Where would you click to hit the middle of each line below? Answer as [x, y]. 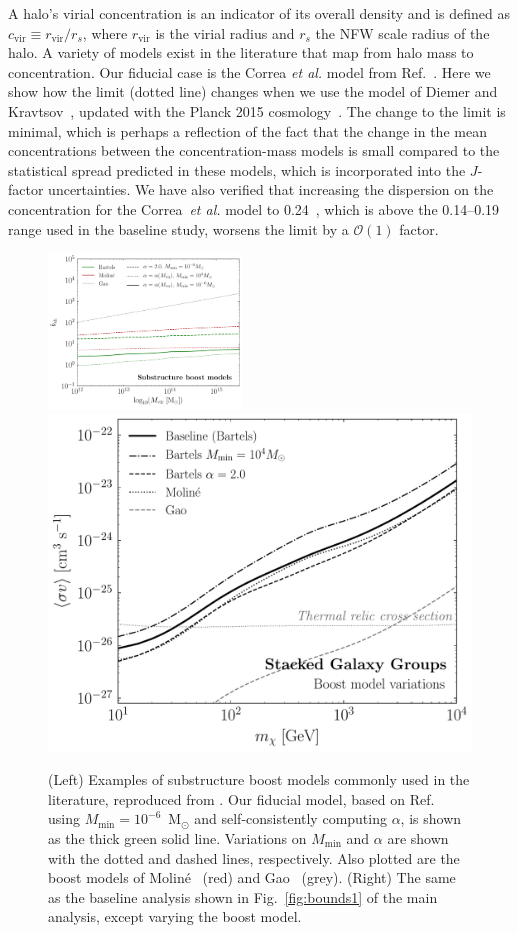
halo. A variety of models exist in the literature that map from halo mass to [241, 52]
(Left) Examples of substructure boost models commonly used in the [259, 779]
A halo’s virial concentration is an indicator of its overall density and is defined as [259, 13]
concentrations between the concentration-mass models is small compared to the [254, 150]
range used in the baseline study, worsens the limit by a [178, 228]
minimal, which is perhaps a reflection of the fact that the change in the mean [247, 130]
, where [105, 32]
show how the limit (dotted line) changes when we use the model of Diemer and [253, 91]
